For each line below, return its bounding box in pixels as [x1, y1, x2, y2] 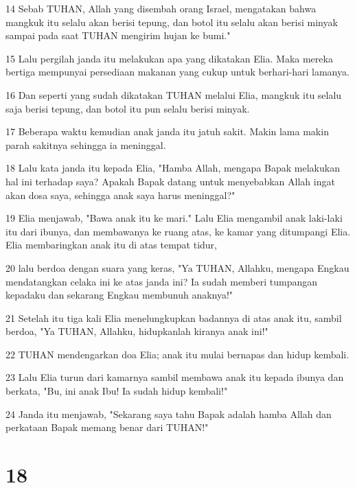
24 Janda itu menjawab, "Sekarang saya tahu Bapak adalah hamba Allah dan [5, 406, 332, 421]
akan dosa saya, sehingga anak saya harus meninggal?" [5, 187, 236, 202]
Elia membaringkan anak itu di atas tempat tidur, [5, 237, 217, 252]
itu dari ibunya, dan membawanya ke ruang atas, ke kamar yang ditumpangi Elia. [5, 224, 351, 238]
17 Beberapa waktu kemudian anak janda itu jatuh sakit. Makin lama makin [5, 124, 329, 139]
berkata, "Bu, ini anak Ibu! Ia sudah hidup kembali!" [5, 384, 228, 398]
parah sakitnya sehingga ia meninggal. [5, 137, 166, 152]
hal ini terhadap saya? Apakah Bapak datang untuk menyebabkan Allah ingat [5, 174, 335, 188]
